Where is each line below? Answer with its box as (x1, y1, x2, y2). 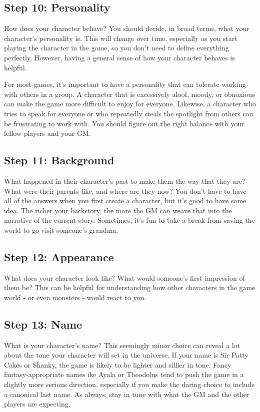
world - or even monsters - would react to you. (4, 292, 146, 302)
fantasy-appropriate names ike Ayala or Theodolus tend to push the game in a (4, 369, 244, 380)
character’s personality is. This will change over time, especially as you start (4, 32, 237, 43)
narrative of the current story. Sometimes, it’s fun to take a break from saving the (4, 215, 255, 225)
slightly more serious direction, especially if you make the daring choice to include (4, 379, 255, 390)
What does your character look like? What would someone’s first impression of (4, 272, 245, 283)
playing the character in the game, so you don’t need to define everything (4, 42, 229, 53)
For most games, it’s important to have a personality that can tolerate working (4, 79, 246, 89)
